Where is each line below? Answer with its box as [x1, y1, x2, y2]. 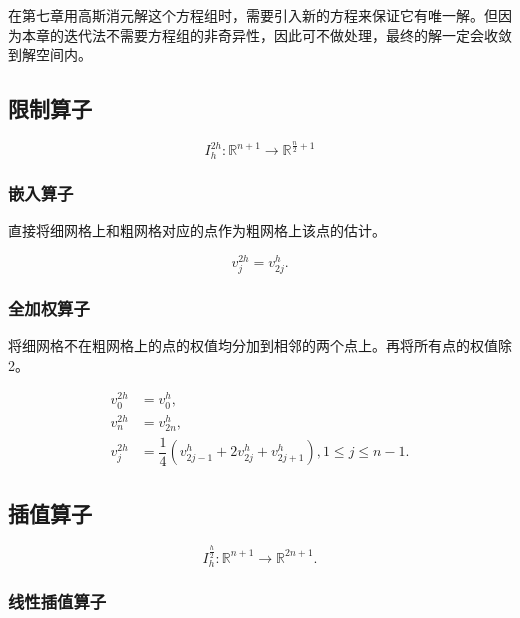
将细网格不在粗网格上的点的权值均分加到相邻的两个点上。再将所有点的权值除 [8, 335, 512, 356]
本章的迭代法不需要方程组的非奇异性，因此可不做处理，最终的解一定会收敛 [21, 24, 512, 45]
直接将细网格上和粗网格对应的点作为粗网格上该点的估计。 [8, 220, 386, 241]
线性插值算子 [8, 588, 107, 613]
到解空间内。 [8, 44, 92, 65]
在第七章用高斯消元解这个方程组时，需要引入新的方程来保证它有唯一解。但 [8, 5, 498, 25]
